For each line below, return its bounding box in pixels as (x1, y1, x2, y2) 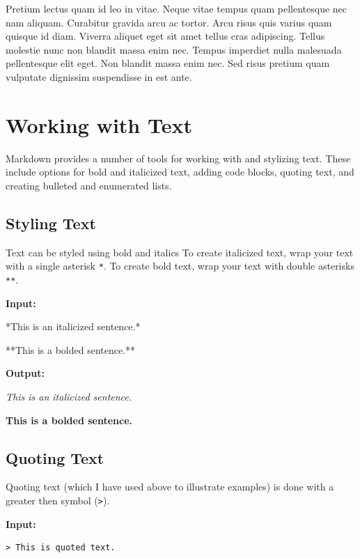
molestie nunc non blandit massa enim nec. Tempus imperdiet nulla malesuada (6, 42, 342, 56)
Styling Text (6, 212, 96, 233)
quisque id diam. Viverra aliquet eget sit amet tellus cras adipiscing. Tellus (6, 29, 325, 43)
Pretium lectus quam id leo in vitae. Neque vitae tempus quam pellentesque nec (6, 1, 347, 15)
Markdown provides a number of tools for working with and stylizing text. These (6, 150, 351, 165)
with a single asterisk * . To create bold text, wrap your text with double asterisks (6, 258, 354, 273)
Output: (6, 366, 45, 380)
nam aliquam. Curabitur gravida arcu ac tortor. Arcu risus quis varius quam (6, 15, 332, 29)
